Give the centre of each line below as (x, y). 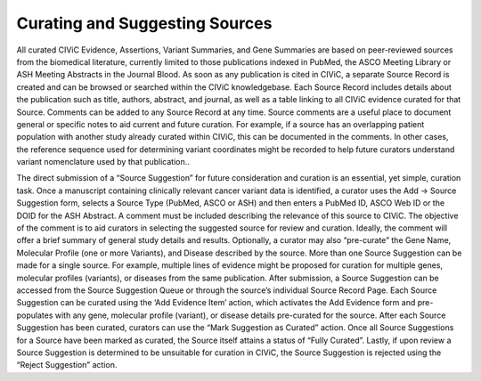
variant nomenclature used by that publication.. (103, 162)
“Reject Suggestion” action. (67, 365)
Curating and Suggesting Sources (144, 23)
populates (35, 315)
